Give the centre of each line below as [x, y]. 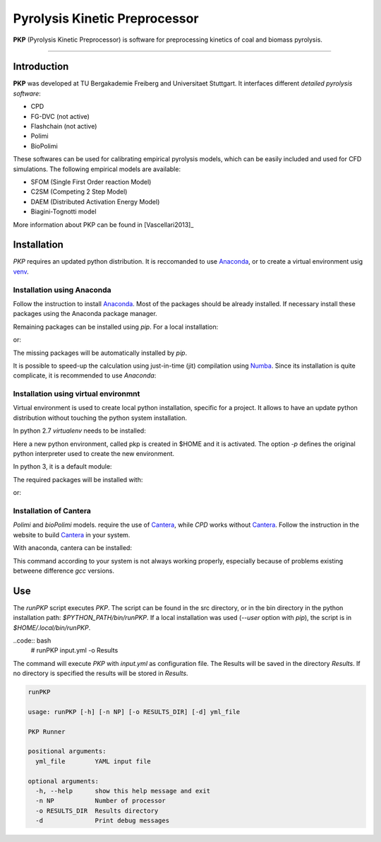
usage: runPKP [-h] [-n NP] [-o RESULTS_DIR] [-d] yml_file [134, 712]
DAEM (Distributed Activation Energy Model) [95, 201]
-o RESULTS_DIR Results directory [97, 811]
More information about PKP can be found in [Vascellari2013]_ [103, 224]
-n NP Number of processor [101, 801]
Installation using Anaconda [62, 290]
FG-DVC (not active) [60, 116]
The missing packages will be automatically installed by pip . [100, 353]
